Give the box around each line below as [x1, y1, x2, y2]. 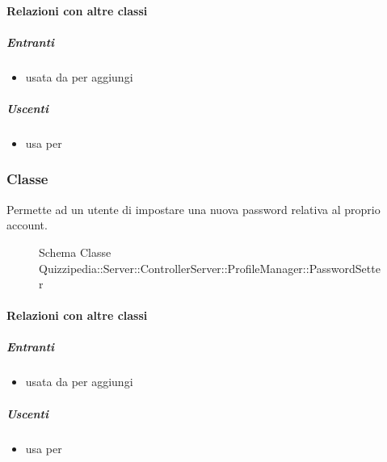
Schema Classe [39, 243, 111, 260]
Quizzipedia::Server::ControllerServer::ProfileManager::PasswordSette [39, 259, 381, 276]
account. [6, 216, 48, 233]
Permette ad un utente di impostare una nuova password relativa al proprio [6, 200, 381, 217]
